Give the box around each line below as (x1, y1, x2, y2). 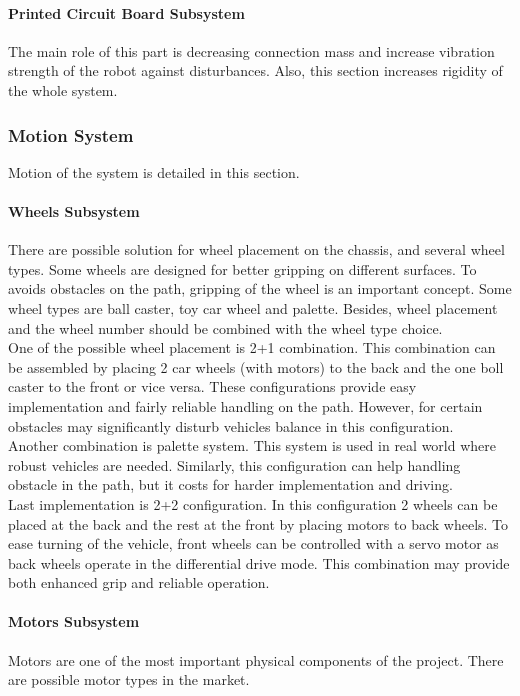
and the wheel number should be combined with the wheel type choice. (8, 317, 443, 338)
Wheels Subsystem (8, 200, 140, 221)
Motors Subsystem (8, 611, 140, 632)
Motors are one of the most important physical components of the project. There (8, 649, 504, 670)
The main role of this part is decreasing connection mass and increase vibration (8, 40, 495, 61)
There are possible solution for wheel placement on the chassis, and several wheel (8, 239, 505, 260)
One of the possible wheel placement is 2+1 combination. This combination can (8, 337, 496, 358)
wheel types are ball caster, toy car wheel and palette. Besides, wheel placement (8, 297, 498, 318)
